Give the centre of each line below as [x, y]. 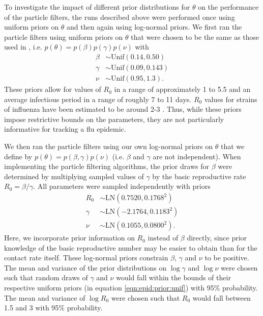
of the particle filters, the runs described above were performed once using [120, 17]
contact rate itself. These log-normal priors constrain [86, 258]
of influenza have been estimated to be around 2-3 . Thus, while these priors [123, 109]
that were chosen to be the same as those [195, 37]
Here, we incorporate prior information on [69, 238]
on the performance [228, 7]
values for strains [231, 99]
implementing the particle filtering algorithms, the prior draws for [107, 166]
